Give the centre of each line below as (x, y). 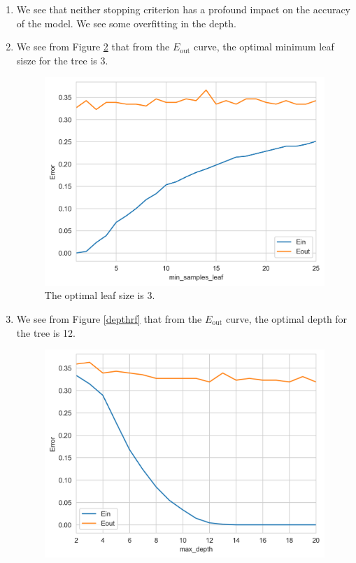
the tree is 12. (46, 332)
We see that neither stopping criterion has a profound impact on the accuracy (184, 9)
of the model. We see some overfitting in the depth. (126, 23)
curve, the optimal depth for (286, 318)
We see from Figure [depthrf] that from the (109, 318)
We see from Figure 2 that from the (93, 47)
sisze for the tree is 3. (62, 60)
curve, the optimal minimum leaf (264, 47)
